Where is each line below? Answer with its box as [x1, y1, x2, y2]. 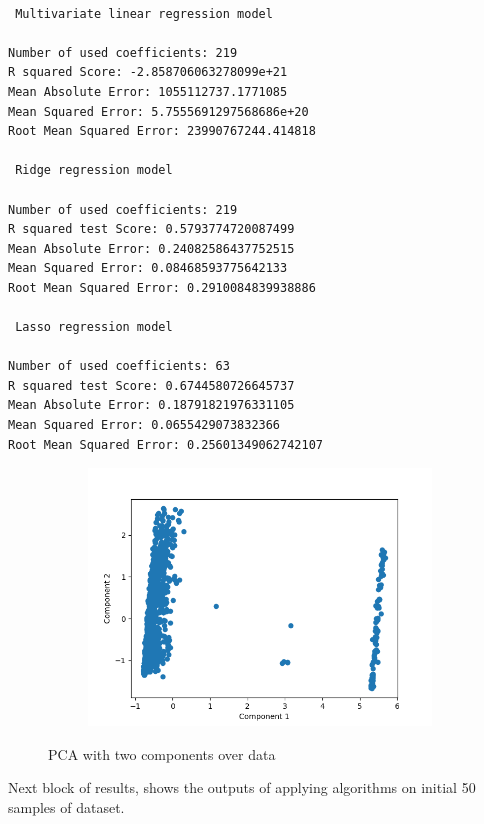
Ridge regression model [15, 163, 173, 178]
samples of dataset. [8, 797, 125, 818]
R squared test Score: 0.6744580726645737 [8, 378, 295, 393]
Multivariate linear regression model [15, 6, 273, 21]
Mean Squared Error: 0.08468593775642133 [8, 261, 288, 276]
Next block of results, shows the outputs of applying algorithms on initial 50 [8, 777, 476, 798]
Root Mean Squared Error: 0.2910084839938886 [8, 280, 316, 295]
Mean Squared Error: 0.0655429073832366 [8, 418, 281, 433]
